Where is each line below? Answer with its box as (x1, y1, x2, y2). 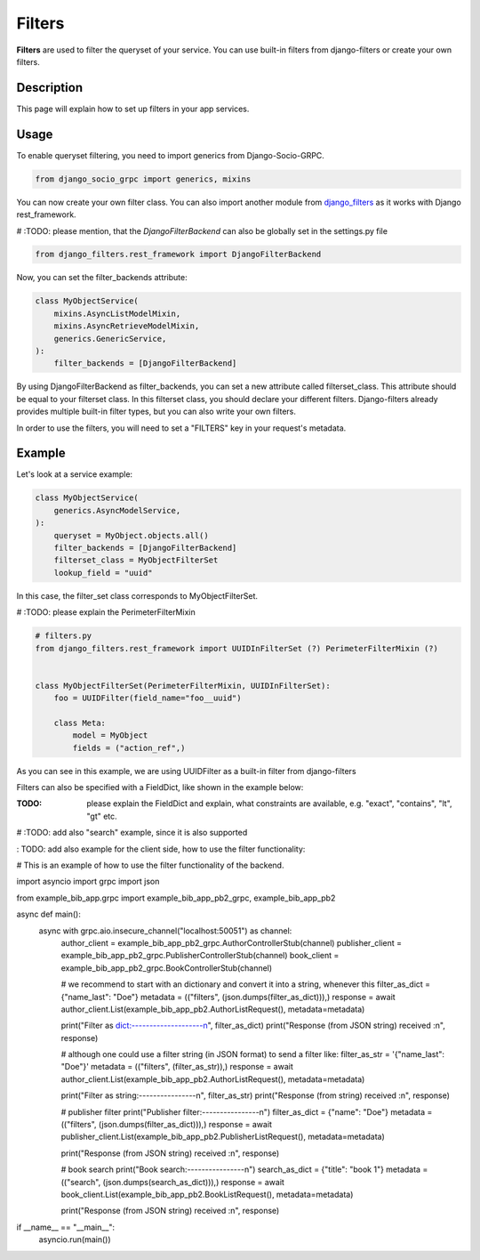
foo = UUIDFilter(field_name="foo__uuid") (53, 693, 242, 703)
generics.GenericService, (53, 334, 167, 343)
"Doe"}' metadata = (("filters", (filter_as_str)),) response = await (60, 1062, 293, 1072)
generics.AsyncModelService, (53, 505, 181, 515)
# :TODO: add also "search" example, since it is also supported (16, 828, 248, 838)
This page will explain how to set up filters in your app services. (16, 103, 250, 114)
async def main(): (16, 909, 82, 920)
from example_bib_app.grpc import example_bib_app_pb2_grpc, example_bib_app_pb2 (16, 892, 336, 903)
